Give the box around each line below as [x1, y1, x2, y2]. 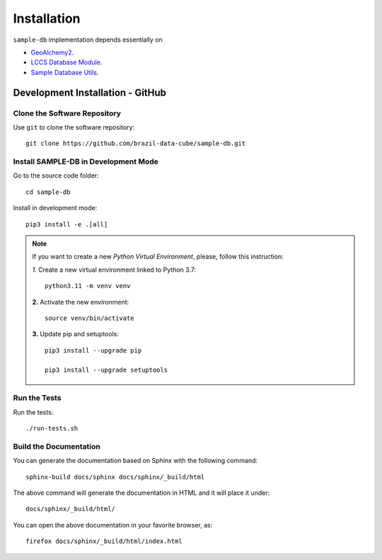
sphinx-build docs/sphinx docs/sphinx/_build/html [25, 473, 205, 481]
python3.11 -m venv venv [45, 282, 131, 290]
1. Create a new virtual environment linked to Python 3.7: [32, 265, 197, 274]
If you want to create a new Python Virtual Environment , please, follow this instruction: [32, 252, 284, 261]
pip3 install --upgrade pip [45, 346, 142, 354]
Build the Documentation [13, 441, 100, 451]
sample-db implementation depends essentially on [13, 35, 163, 44]
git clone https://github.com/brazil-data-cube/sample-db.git [25, 139, 246, 148]
